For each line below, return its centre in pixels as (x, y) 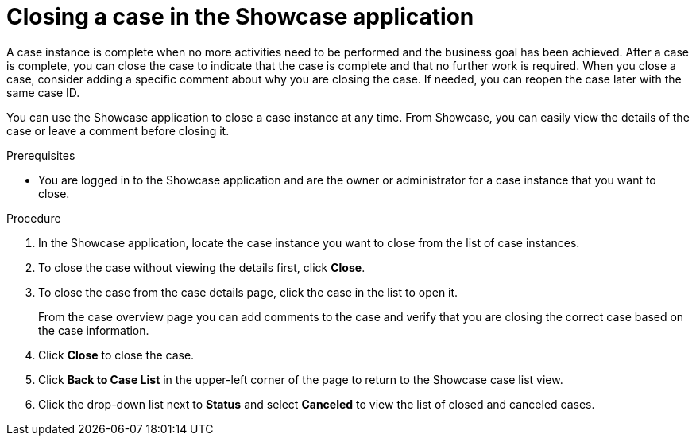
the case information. (94, 330)
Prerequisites (41, 155)
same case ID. (43, 92)
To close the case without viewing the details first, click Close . (202, 267)
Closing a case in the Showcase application (240, 17)
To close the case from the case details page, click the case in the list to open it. (248, 292)
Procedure (34, 218)
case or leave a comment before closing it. (118, 130)
